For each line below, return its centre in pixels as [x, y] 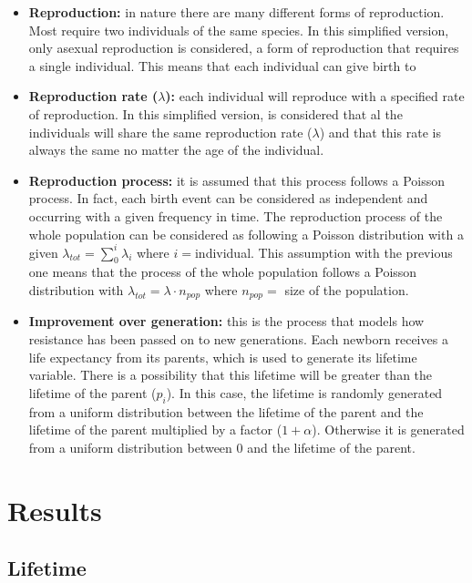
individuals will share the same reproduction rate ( [170, 132]
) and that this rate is [380, 132]
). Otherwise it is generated [388, 430]
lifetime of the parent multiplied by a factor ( [155, 430]
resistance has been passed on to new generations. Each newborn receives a [238, 339]
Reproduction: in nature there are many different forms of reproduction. [236, 12]
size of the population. [347, 290]
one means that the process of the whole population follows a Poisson [223, 272]
